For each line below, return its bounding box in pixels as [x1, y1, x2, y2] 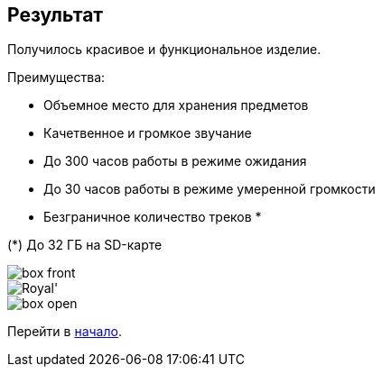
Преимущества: [7, 69, 106, 86]
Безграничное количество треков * [43, 209, 262, 225]
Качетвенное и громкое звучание [43, 125, 252, 141]
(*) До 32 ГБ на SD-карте [7, 237, 163, 253]
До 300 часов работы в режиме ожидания [43, 153, 307, 169]
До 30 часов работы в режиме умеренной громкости [43, 181, 376, 197]
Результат [7, 4, 104, 26]
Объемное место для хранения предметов [43, 97, 309, 114]
